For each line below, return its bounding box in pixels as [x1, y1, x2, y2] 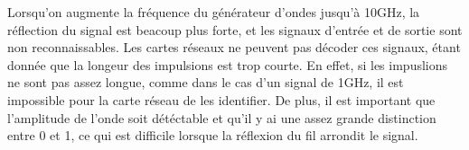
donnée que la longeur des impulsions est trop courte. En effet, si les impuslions [7, 55, 448, 74]
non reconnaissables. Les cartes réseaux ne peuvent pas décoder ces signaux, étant [7, 38, 461, 57]
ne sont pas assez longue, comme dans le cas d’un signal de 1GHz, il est [7, 73, 404, 92]
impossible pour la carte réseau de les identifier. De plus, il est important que [7, 90, 436, 109]
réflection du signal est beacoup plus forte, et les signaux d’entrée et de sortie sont [7, 20, 463, 39]
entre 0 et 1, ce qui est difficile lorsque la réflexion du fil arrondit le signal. [7, 126, 418, 145]
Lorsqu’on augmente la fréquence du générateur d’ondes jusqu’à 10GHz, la [7, 3, 420, 21]
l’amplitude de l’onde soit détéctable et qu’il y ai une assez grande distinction [7, 108, 436, 127]
